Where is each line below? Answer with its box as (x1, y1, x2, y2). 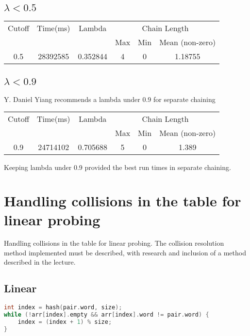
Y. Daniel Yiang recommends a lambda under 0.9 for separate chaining (4, 94, 216, 104)
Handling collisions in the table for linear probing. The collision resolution (4, 238, 224, 248)
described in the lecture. (4, 257, 76, 267)
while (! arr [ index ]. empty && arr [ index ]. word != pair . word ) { (4, 311, 209, 318)
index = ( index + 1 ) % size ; (17, 318, 112, 325)
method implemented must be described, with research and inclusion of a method (4, 247, 246, 257)
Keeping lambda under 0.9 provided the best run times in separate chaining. (4, 162, 231, 172)
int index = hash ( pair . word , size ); (4, 304, 122, 311)
